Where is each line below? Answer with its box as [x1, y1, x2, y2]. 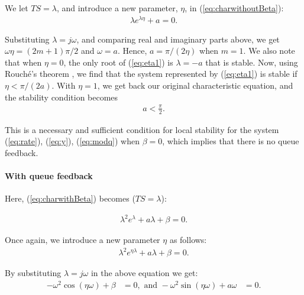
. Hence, [117, 44, 147, 57]
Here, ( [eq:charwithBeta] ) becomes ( [5, 192, 135, 205]
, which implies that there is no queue [162, 135, 299, 147]
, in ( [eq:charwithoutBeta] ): [185, 2, 284, 14]
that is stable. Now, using [205, 56, 298, 68]
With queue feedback [5, 170, 93, 182]
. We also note [243, 44, 295, 57]
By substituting [5, 267, 62, 279]
